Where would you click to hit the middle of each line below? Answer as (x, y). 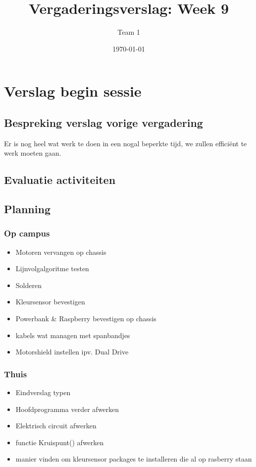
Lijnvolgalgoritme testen (52, 268)
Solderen (28, 285)
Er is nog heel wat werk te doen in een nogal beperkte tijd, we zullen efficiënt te (126, 143)
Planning (27, 209)
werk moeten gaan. (33, 153)
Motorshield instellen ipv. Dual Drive (72, 352)
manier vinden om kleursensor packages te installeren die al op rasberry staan (134, 459)
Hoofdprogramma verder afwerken (67, 409)
